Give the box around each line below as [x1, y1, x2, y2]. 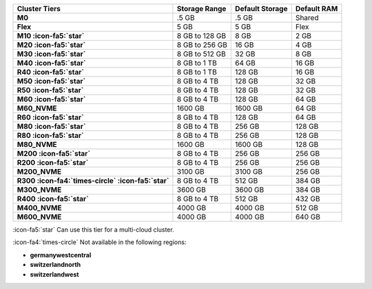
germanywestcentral [30, 250, 92, 259]
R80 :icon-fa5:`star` [17, 131, 84, 140]
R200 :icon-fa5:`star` [17, 158, 89, 167]
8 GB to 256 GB [176, 40, 227, 50]
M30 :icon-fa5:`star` [17, 49, 86, 59]
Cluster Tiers [17, 4, 61, 13]
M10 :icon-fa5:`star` [17, 31, 85, 41]
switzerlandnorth [30, 261, 81, 269]
